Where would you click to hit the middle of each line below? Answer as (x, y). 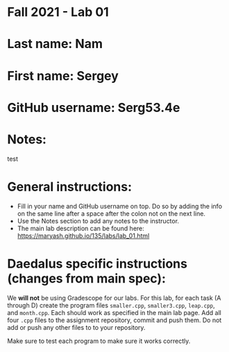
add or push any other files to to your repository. (76, 327)
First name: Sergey (63, 75)
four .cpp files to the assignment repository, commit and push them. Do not (114, 320)
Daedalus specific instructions (97, 263)
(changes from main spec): (87, 278)
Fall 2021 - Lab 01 (58, 12)
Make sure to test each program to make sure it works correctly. (99, 341)
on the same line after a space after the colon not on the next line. (111, 214)
